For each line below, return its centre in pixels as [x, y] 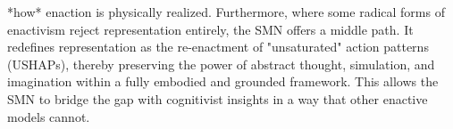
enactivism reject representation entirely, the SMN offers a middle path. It [210, 29]
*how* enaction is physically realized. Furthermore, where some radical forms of [226, 12]
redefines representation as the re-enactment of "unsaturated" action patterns [218, 47]
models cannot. [49, 116]
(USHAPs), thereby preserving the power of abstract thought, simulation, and [221, 64]
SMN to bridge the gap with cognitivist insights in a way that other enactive [218, 98]
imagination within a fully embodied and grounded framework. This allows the [223, 81]
